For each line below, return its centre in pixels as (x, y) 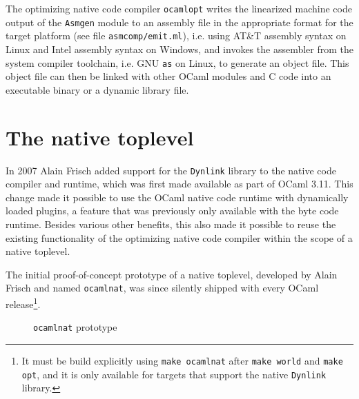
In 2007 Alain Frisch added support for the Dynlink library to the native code (171, 170)
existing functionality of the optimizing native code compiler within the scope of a (179, 237)
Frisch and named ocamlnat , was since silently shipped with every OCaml (162, 288)
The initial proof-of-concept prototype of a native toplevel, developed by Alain (172, 274)
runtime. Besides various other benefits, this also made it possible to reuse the (171, 224)
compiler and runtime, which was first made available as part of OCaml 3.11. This (179, 184)
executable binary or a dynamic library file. (97, 89)
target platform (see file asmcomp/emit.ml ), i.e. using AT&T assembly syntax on (176, 35)
